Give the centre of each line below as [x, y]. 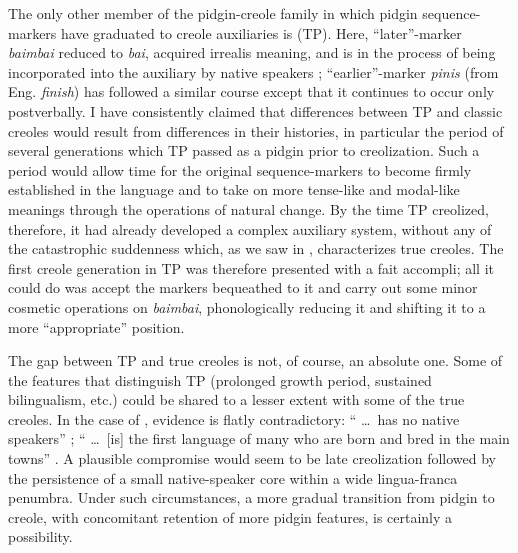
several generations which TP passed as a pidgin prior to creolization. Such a [244, 150]
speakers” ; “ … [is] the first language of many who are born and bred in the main [259, 438]
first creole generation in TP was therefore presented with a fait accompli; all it [251, 267]
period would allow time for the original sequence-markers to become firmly [240, 169]
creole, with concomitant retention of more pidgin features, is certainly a [230, 516]
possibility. [40, 536]
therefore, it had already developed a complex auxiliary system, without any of [250, 228]
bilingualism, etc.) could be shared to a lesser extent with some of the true [236, 399]
